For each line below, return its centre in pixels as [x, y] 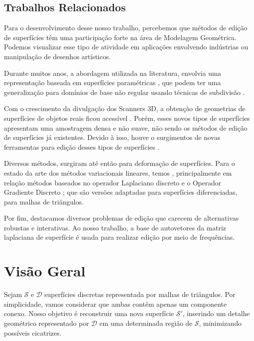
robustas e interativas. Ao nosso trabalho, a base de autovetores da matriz [115, 227]
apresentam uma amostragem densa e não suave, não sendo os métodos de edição [126, 127]
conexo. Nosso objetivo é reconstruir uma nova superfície [89, 313]
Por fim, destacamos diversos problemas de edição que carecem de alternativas [121, 218]
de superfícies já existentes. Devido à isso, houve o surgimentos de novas [112, 137]
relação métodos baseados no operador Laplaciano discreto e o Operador [113, 182]
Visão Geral [45, 271]
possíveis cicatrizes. [33, 332]
